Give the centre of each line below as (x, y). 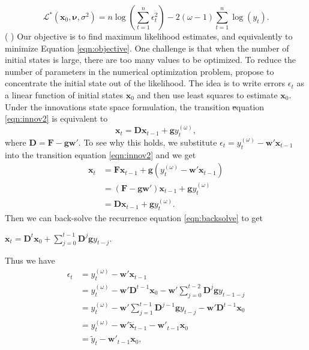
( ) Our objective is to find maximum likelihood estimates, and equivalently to (149, 36)
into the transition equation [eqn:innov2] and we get (100, 154)
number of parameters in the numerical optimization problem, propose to (139, 71)
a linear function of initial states (64, 94)
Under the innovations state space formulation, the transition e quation (135, 106)
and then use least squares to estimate (207, 94)
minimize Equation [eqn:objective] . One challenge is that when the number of (147, 48)
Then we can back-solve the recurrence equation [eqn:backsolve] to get (134, 217)
